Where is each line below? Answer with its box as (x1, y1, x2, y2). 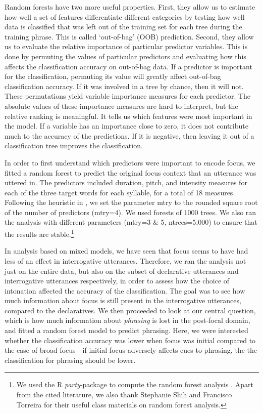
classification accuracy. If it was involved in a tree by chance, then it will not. (5, 80, 244, 91)
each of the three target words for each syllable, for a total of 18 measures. (5, 187, 235, 197)
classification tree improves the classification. (5, 140, 143, 151)
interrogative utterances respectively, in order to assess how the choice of (5, 275, 230, 286)
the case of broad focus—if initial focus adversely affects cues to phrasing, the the (5, 345, 257, 355)
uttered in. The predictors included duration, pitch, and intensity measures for (5, 177, 247, 188)
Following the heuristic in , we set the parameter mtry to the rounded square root (5, 197, 258, 208)
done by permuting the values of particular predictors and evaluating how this (5, 51, 246, 61)
